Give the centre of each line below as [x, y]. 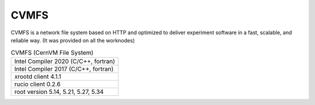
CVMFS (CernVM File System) [52, 52]
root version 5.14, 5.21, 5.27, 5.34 [59, 92]
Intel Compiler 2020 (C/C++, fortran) [65, 61]
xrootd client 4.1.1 [38, 77]
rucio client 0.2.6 [37, 84]
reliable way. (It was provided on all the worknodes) [73, 40]
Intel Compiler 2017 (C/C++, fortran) [64, 68]
